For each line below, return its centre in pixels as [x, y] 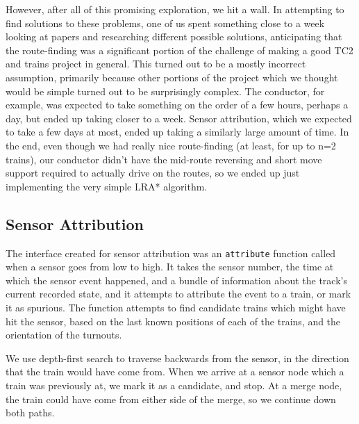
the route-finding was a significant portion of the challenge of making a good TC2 [179, 50]
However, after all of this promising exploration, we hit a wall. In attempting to [175, 9]
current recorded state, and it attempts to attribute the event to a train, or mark [178, 294]
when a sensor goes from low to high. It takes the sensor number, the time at [170, 267]
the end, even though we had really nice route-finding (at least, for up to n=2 [171, 145]
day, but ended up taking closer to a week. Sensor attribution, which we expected [179, 118]
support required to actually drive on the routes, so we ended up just [153, 173]
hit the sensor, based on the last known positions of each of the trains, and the [173, 321]
